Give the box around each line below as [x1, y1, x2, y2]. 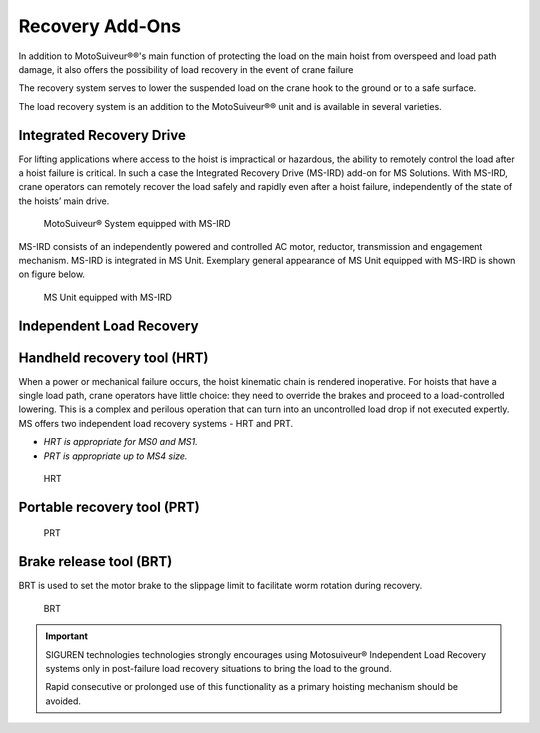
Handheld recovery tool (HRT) [18, 349, 209, 366]
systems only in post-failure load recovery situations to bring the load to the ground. [45, 662, 392, 674]
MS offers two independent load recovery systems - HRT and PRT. [18, 417, 294, 429]
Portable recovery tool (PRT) [18, 498, 200, 515]
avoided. [45, 695, 82, 707]
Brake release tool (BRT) [18, 553, 173, 570]
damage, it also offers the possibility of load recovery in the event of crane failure [18, 63, 354, 75]
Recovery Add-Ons [18, 15, 182, 37]
